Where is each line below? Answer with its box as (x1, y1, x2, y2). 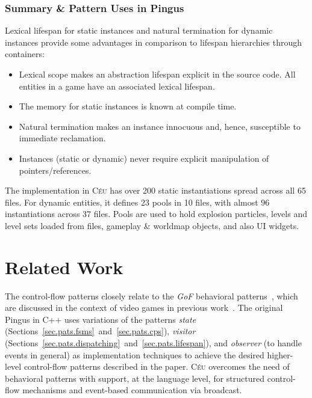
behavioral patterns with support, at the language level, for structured (5, 372, 265, 384)
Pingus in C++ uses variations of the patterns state (5, 313, 196, 325)
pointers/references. (19, 164, 92, 176)
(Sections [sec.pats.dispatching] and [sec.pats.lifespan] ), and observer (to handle (5, 337, 302, 349)
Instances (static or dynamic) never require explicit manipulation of (19, 152, 269, 164)
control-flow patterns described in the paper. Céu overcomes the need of (23, 360, 290, 373)
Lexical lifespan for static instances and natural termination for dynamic (5, 24, 273, 37)
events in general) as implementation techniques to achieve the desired (5, 348, 264, 361)
